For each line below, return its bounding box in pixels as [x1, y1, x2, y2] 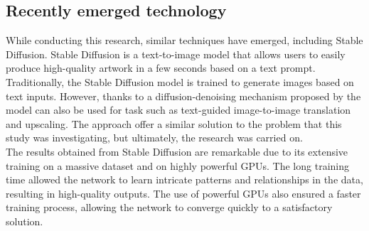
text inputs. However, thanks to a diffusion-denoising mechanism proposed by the [6, 88, 361, 103]
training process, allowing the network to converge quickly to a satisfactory [6, 200, 333, 215]
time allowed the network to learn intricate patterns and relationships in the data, [6, 172, 363, 187]
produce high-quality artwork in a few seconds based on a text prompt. [6, 60, 316, 75]
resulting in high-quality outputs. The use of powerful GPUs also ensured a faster [6, 186, 361, 200]
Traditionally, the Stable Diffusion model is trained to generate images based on [6, 74, 354, 89]
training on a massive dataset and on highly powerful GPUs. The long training [6, 158, 349, 173]
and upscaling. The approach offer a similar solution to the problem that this [6, 116, 342, 131]
